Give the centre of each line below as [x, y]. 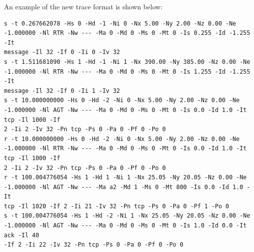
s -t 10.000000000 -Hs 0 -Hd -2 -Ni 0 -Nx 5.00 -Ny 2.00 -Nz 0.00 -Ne [122, 100]
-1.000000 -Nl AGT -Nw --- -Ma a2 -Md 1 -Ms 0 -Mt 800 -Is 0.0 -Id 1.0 [124, 187]
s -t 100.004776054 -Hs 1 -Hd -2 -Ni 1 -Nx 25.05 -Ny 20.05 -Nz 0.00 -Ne [127, 216]
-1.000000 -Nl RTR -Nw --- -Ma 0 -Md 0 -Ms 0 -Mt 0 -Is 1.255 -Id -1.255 [127, 71]
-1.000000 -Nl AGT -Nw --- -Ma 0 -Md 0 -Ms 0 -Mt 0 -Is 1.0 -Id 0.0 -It [125, 226]
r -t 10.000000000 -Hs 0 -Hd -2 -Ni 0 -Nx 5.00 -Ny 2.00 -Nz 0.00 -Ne [122, 139]
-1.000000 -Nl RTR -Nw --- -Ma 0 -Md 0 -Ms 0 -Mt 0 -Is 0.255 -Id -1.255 [127, 33]
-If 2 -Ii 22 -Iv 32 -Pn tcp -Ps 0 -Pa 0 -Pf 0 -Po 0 [94, 245]
